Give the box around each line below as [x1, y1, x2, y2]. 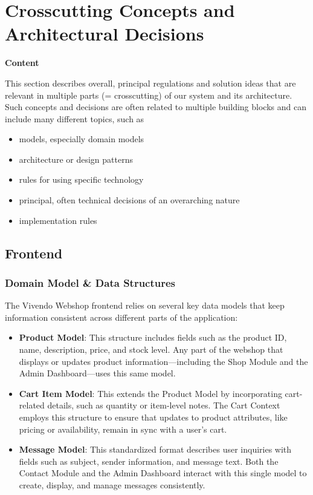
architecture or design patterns [19, 152, 133, 165]
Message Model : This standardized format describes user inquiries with [19, 443, 292, 456]
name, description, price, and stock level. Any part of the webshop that [19, 343, 283, 356]
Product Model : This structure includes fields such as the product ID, [19, 331, 287, 344]
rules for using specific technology [19, 173, 144, 186]
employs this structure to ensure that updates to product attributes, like [19, 411, 288, 423]
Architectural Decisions [5, 21, 204, 46]
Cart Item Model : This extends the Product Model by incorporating [19, 387, 282, 399]
